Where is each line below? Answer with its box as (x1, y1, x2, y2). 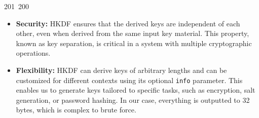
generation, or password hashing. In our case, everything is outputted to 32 (16, 94, 250, 105)
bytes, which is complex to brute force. (16, 104, 136, 115)
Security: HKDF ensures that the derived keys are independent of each (16, 18, 240, 28)
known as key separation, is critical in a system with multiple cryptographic (16, 37, 252, 48)
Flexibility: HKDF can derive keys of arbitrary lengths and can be (16, 64, 227, 75)
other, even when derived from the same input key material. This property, (16, 28, 249, 38)
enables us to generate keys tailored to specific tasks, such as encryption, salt (16, 85, 255, 95)
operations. (16, 48, 51, 58)
